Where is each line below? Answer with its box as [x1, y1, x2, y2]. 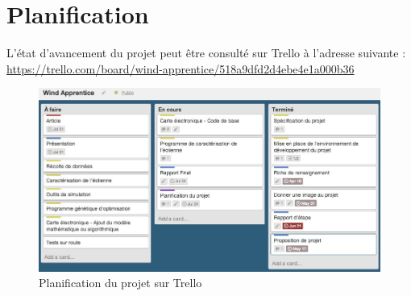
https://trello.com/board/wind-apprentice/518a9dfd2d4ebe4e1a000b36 [6, 60, 355, 77]
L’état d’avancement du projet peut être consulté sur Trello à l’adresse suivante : [6, 44, 406, 61]
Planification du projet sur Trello [39, 274, 202, 291]
